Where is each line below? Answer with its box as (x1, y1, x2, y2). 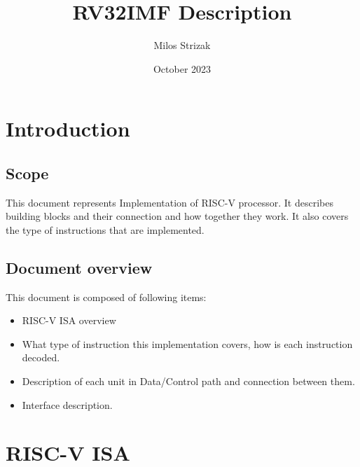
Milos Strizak (153, 38, 211, 53)
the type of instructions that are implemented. (6, 222, 205, 237)
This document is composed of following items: (6, 289, 207, 304)
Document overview (6, 256, 153, 278)
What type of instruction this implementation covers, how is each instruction (22, 336, 353, 351)
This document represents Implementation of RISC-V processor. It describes (6, 195, 333, 209)
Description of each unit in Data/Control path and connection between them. (22, 374, 355, 389)
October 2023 (153, 61, 212, 76)
